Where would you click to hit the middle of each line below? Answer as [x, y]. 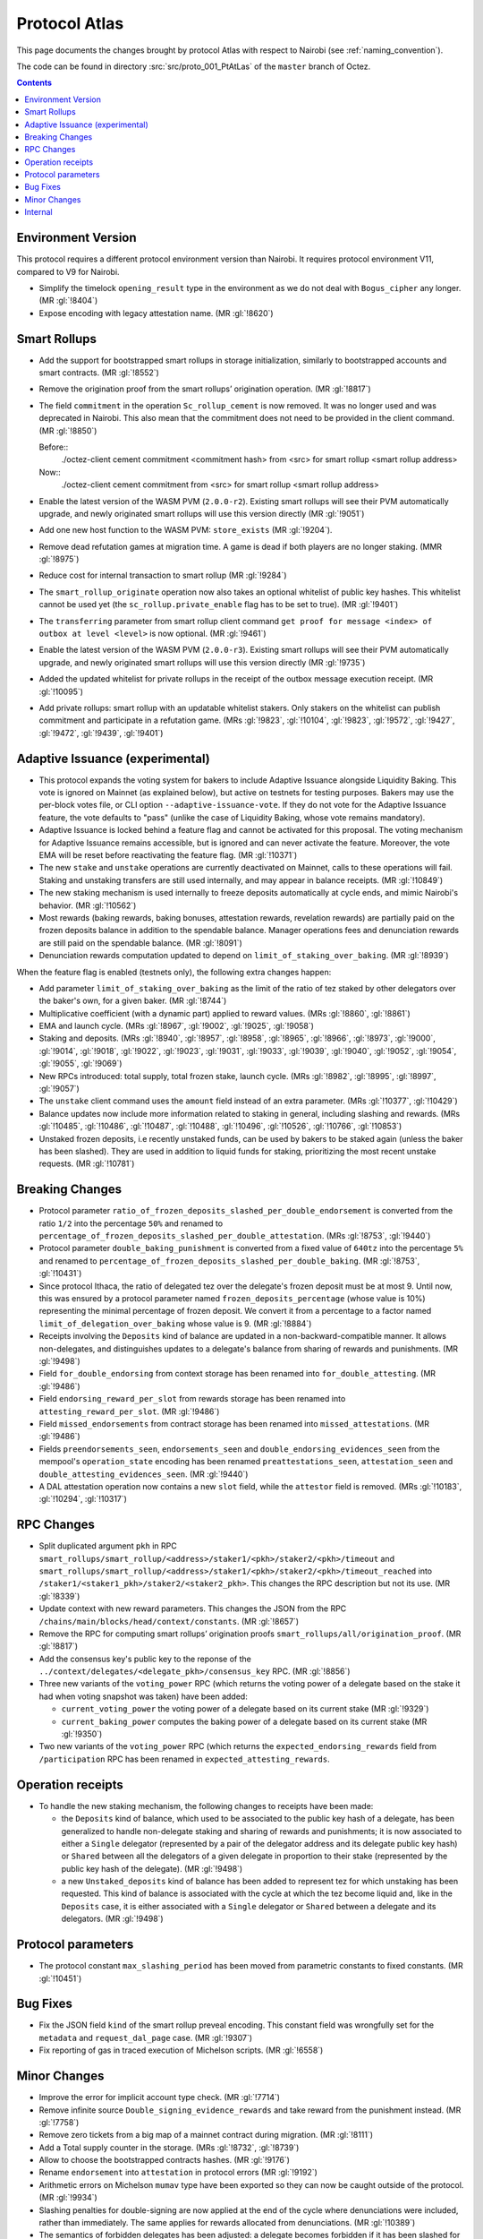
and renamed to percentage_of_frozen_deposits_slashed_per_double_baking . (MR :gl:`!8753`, [229, 1261]
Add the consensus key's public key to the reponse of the [145, 1659]
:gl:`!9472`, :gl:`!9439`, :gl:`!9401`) [101, 733]
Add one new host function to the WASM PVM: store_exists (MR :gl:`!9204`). [186, 530]
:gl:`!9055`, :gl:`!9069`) [80, 1064]
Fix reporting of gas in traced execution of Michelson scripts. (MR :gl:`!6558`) [181, 2050]
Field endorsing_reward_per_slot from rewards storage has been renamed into [192, 1399]
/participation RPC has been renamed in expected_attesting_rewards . [184, 1759]
